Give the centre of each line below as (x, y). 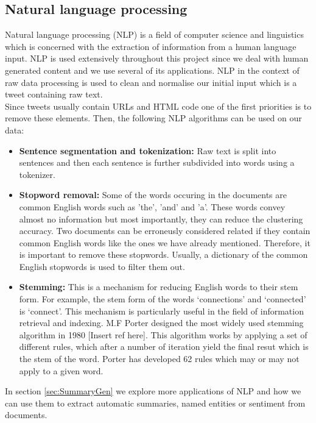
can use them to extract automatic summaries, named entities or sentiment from (155, 403)
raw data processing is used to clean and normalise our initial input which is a (151, 82)
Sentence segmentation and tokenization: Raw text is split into (148, 150)
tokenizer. (37, 174)
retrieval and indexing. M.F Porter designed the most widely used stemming (161, 323)
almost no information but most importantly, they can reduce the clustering (161, 219)
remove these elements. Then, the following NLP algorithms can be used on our (153, 118)
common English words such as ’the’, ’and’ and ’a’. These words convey (152, 206)
